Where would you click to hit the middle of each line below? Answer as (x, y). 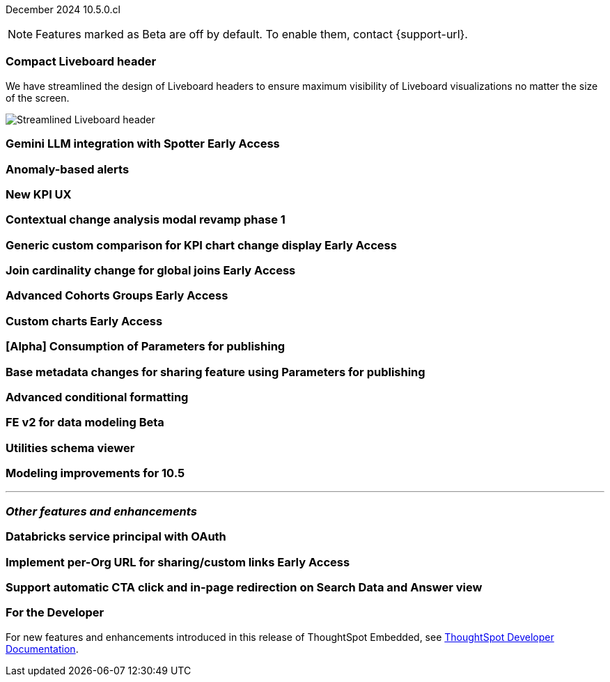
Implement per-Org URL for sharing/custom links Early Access (178, 562)
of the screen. (38, 98)
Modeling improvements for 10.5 (95, 473)
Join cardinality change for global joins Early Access (151, 270)
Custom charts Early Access (84, 321)
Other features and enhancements (101, 511)
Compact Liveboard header (81, 62)
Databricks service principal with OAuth (116, 537)
